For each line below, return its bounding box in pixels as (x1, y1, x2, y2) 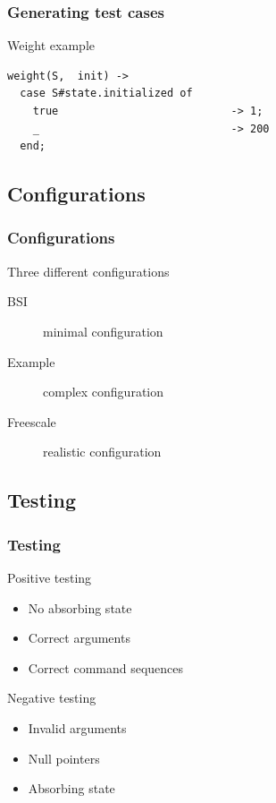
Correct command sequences (28, 658, 184, 677)
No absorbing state (28, 598, 132, 617)
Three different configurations (7, 261, 170, 280)
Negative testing (7, 688, 96, 707)
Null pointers (28, 748, 100, 767)
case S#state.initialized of (20, 87, 193, 100)
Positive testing (7, 568, 92, 586)
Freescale (7, 412, 56, 431)
